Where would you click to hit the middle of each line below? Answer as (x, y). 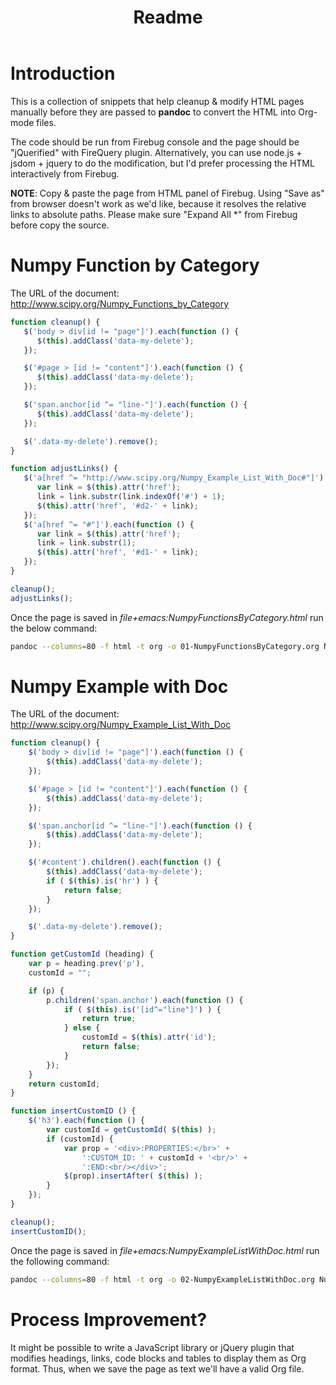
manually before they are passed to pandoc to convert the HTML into (153, 112)
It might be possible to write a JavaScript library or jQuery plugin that (152, 1347)
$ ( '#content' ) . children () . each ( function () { (125, 862)
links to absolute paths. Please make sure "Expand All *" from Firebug (154, 214)
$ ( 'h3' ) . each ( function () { (86, 1121)
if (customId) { (80, 1139)
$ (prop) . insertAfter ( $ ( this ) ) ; (133, 1176)
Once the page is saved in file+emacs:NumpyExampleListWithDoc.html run (165, 1250)
